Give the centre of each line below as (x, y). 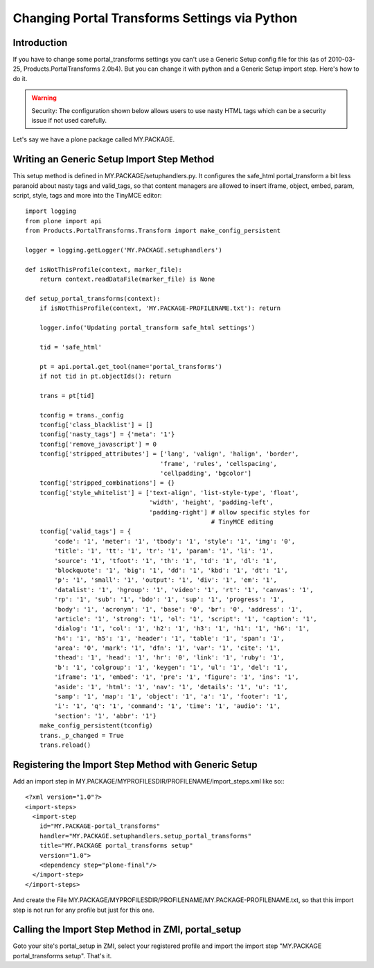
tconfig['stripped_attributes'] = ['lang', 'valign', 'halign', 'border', (169, 454)
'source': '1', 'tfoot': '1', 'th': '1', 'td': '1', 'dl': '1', (166, 561)
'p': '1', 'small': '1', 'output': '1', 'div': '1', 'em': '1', (166, 580)
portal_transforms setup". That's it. (62, 956)
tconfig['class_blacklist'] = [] (96, 425)
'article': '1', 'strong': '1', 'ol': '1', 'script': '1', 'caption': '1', (186, 619)
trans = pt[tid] (67, 396)
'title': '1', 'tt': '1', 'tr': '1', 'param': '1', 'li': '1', (164, 551)
